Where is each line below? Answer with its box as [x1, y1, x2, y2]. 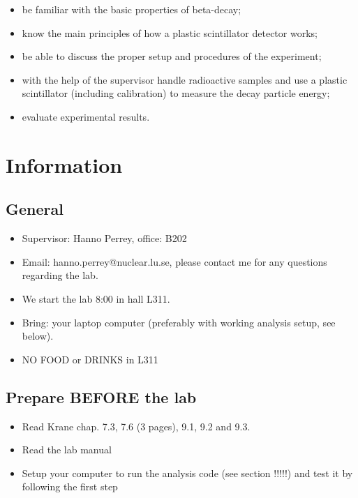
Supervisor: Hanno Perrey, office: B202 [22, 231, 187, 246]
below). [22, 329, 54, 343]
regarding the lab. [22, 268, 98, 282]
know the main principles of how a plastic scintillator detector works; [22, 25, 318, 40]
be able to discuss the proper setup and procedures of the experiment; [22, 49, 322, 63]
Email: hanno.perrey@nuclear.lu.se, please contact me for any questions [22, 254, 327, 269]
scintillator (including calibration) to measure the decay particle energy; [22, 86, 330, 100]
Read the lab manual [22, 442, 112, 457]
